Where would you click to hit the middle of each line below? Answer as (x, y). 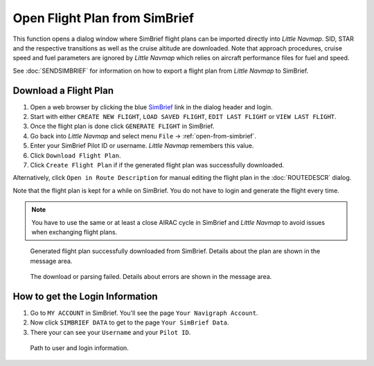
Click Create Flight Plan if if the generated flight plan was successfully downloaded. (157, 165)
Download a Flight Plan (63, 90)
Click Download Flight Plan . (75, 155)
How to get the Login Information (86, 296)
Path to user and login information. (80, 348)
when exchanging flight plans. (74, 232)
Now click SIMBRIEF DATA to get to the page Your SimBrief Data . (130, 322)
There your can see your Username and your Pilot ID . (110, 332)
